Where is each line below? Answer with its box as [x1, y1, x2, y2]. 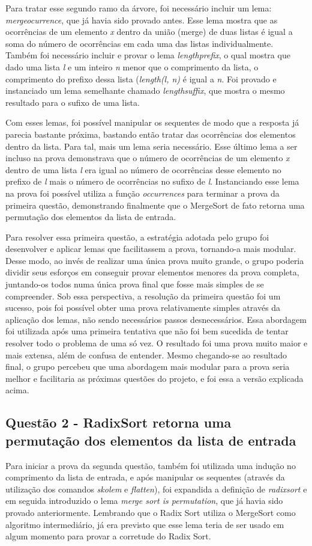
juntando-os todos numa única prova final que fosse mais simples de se [5, 278, 264, 290]
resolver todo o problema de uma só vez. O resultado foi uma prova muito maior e [5, 337, 308, 349]
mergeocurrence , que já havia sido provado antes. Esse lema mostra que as [5, 13, 278, 26]
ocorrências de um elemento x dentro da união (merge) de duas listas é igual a [5, 25, 293, 38]
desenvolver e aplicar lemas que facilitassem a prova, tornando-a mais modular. [5, 242, 296, 255]
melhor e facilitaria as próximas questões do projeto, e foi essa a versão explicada [5, 372, 304, 384]
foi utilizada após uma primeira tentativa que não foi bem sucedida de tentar [5, 325, 289, 337]
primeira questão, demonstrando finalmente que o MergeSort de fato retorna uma [5, 198, 305, 211]
